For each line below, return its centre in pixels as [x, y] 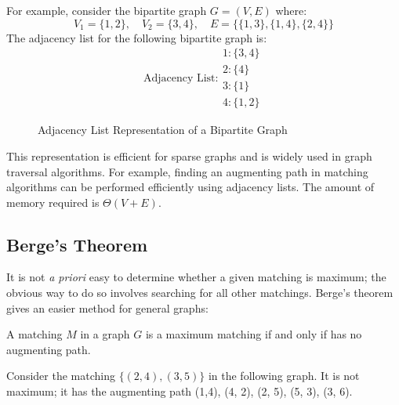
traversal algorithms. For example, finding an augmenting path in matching [187, 171]
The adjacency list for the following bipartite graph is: [137, 37]
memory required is [53, 202]
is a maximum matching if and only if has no [254, 334]
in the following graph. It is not [284, 376]
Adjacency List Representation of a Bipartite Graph [163, 130]
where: [291, 10]
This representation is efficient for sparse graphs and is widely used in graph [189, 155]
